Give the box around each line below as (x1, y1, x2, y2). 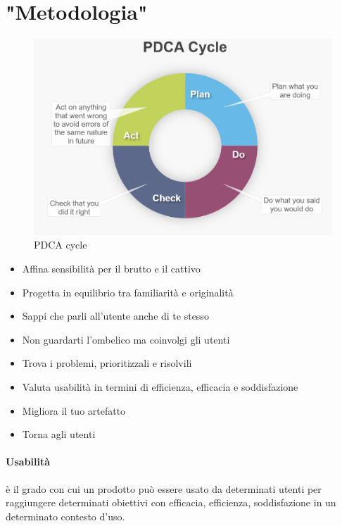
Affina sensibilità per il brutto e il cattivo (22, 261, 201, 276)
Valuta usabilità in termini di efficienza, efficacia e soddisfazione (22, 380, 298, 394)
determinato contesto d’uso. (6, 508, 125, 523)
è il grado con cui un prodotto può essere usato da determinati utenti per (6, 481, 322, 496)
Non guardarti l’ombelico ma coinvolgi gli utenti (22, 332, 230, 346)
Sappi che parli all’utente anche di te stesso (22, 308, 209, 323)
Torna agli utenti (22, 427, 96, 442)
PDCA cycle (34, 237, 87, 252)
